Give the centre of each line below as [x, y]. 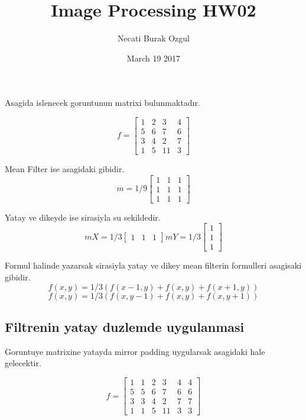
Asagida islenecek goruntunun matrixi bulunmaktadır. [102, 103]
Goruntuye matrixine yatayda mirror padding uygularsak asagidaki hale [135, 351]
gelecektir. [23, 363]
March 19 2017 [154, 58]
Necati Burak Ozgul [154, 38]
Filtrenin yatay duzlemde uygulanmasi [125, 326]
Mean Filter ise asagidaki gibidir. [65, 169]
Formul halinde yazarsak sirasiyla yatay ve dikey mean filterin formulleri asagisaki [153, 265]
